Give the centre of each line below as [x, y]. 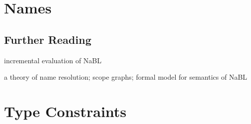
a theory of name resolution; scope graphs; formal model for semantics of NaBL [126, 77]
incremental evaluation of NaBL [53, 60]
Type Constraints [65, 111]
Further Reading [48, 39]
